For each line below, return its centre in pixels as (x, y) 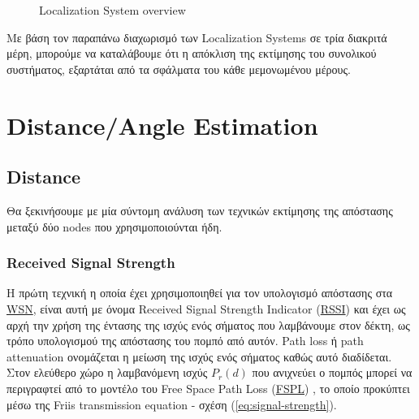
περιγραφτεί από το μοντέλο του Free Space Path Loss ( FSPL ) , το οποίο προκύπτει (208, 388)
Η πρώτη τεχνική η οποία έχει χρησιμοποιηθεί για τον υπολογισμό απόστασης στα (200, 293)
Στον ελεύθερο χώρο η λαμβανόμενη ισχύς (107, 372)
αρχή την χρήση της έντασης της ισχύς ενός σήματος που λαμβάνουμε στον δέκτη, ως (208, 324)
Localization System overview (112, 10)
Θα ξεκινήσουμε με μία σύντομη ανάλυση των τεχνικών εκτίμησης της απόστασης (200, 210)
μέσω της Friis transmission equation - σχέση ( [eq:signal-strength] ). (172, 404)
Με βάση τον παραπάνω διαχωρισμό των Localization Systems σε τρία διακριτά (197, 37)
